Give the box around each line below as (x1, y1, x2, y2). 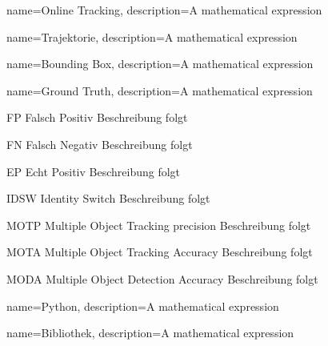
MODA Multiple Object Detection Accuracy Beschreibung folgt (6, 270, 318, 287)
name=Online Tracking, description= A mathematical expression (6, 2, 322, 18)
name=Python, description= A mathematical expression (6, 297, 279, 314)
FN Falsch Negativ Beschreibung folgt (6, 135, 193, 152)
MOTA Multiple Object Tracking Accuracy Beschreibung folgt (6, 243, 313, 260)
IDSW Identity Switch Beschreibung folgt (6, 190, 210, 207)
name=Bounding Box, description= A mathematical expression (6, 55, 314, 72)
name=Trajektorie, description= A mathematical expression (6, 28, 298, 45)
